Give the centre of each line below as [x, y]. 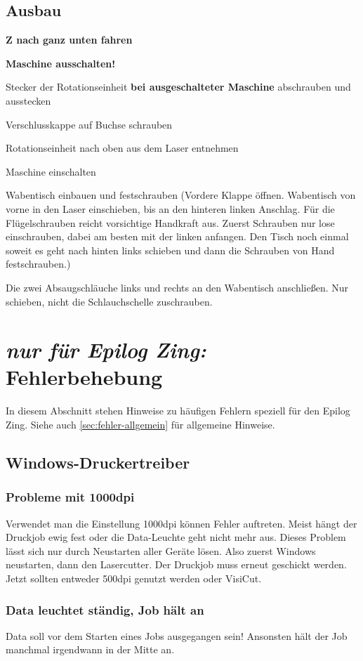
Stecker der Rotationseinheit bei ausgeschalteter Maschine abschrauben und [178, 87]
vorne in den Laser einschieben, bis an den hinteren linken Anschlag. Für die [170, 208]
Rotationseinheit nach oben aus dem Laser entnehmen [122, 148]
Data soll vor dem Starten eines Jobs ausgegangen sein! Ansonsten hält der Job [177, 635]
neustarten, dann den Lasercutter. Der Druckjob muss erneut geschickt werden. [176, 564]
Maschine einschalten [51, 171]
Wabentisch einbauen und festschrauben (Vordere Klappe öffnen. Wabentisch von [181, 195]
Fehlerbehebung [84, 377]
